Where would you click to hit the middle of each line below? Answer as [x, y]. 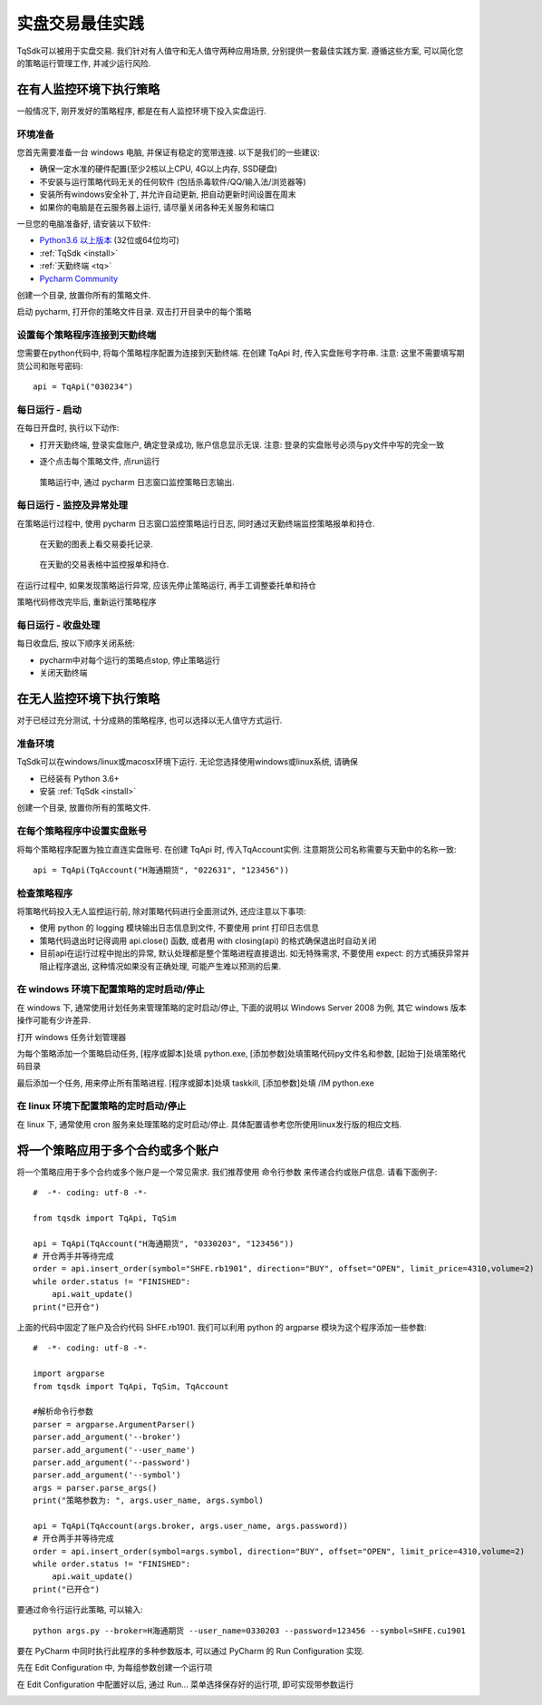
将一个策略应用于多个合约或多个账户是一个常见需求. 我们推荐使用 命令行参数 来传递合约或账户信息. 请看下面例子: [227, 1172]
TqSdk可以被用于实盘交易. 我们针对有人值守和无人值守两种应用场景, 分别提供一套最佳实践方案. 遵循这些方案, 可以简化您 [240, 51]
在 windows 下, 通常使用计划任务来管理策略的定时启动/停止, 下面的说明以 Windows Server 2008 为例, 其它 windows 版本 [242, 1008]
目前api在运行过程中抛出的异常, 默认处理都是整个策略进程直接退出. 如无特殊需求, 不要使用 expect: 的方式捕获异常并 [255, 953]
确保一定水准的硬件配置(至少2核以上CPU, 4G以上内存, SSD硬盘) [159, 169]
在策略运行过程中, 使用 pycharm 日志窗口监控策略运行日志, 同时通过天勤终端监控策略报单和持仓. [196, 523]
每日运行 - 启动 [49, 410]
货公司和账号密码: [50, 365]
